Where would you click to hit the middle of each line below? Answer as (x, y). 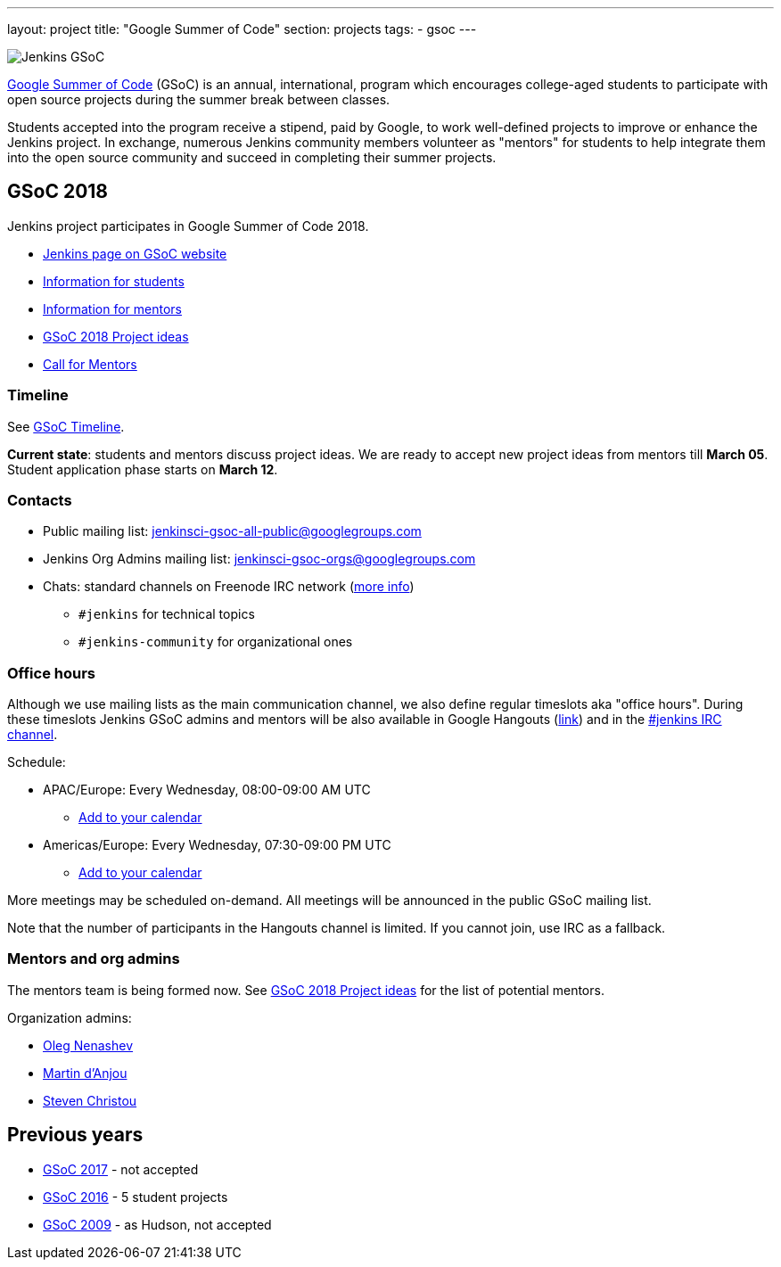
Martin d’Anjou (85, 1073)
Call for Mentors (90, 364)
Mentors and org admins (94, 959)
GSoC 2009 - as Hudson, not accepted (157, 1224)
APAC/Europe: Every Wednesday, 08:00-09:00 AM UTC (207, 790)
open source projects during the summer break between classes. (199, 99)
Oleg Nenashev (88, 1045)
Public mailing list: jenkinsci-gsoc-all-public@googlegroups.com (232, 531)
